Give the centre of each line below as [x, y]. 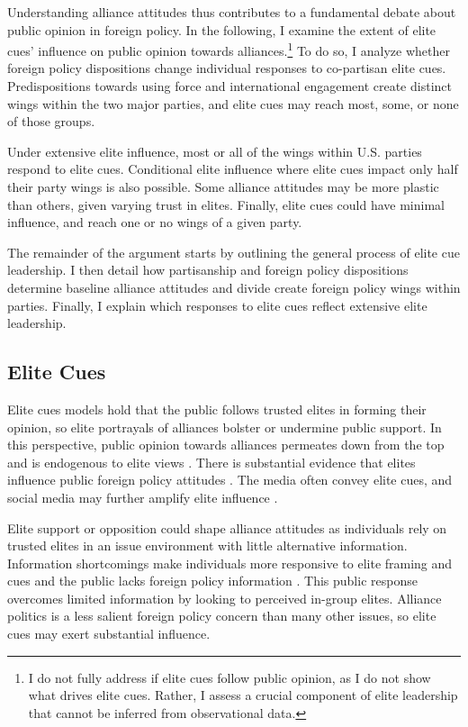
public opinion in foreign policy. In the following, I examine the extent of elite [222, 29]
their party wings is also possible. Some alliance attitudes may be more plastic [223, 186]
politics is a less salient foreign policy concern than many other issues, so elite [222, 616]
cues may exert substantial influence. [109, 634]
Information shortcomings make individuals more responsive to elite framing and [230, 563]
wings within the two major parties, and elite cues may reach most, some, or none [233, 103]
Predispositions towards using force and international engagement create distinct [229, 86]
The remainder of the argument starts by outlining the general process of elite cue [234, 252]
